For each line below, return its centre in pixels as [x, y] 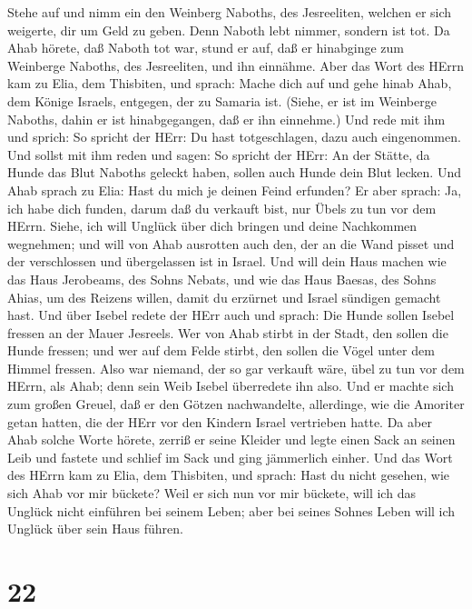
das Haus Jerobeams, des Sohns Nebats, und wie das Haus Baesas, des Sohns [222, 279]
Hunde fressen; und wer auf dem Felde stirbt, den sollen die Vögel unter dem [221, 350]
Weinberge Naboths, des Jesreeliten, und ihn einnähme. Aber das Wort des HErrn [236, 65]
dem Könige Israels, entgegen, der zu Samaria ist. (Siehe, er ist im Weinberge [222, 100]
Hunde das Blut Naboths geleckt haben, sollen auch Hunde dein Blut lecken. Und [234, 172]
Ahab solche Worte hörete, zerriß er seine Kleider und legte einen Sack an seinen [231, 439]
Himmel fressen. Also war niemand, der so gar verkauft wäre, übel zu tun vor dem [236, 368]
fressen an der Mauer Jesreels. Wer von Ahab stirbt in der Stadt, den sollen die [228, 332]
